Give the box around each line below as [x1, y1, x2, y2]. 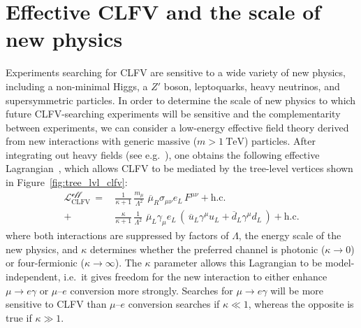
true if [6, 310, 32, 325]
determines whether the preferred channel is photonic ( [90, 241, 325, 256]
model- [325, 255, 355, 270]
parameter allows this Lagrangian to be [154, 255, 323, 270]
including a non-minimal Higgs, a [6, 78, 148, 93]
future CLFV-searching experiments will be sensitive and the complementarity [6, 106, 341, 121]
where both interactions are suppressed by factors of [6, 228, 229, 243]
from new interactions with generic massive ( [6, 134, 198, 148]
